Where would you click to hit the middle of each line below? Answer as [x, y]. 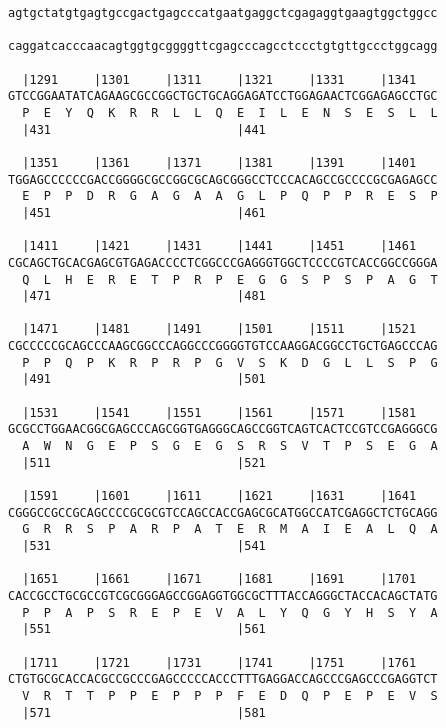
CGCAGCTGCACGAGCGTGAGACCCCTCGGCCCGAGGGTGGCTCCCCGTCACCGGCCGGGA [223, 262]
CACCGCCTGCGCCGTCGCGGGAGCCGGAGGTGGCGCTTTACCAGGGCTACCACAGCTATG [223, 595]
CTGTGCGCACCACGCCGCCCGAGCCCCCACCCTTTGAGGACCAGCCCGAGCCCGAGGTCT [223, 679]
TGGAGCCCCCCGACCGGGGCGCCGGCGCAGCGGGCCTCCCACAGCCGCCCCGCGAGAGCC [223, 179]
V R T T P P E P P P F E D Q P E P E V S [230, 695]
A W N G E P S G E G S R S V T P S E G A [230, 446]
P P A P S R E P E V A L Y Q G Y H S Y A [230, 612]
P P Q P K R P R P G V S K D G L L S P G [230, 362]
